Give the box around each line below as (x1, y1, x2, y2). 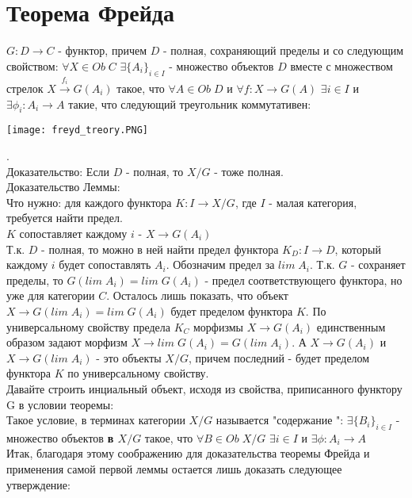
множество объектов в (6, 429, 114, 446)
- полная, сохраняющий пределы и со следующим (162, 42, 404, 59)
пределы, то (6, 271, 63, 288)
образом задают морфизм (6, 334, 128, 351)
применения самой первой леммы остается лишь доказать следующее (6, 461, 342, 477)
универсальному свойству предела (6, 318, 170, 335)
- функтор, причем (58, 42, 147, 59)
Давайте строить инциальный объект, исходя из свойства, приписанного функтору (6, 380, 402, 396)
